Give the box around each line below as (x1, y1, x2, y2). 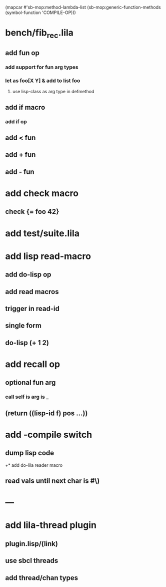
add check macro (5, 188, 79, 199)
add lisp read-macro (5, 250, 91, 262)
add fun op (5, 49, 40, 57)
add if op (5, 118, 27, 125)
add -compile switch (5, 429, 92, 440)
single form (5, 322, 41, 330)
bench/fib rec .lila (5, 27, 74, 40)
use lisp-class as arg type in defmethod (12, 89, 94, 95)
